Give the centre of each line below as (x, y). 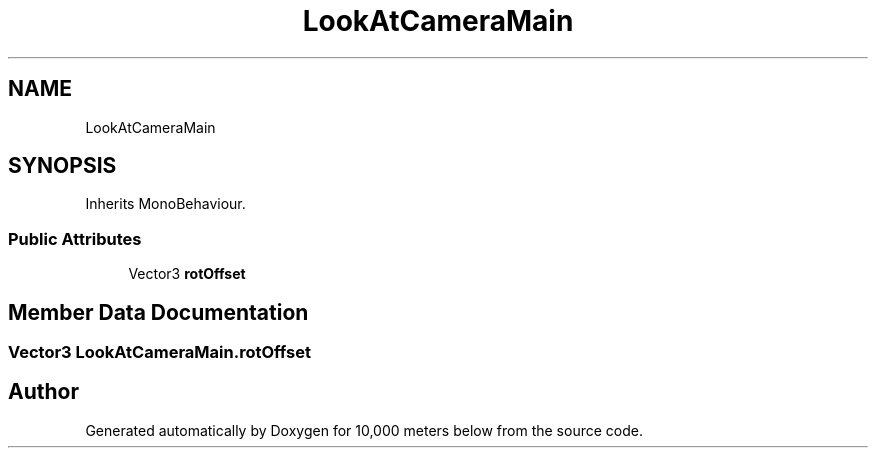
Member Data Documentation (158, 312)
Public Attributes (75, 238)
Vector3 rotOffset (187, 274)
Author (43, 392)
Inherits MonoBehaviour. (165, 204)
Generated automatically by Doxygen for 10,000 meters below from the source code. (364, 430)
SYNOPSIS (62, 166)
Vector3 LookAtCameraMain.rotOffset (159, 352)
